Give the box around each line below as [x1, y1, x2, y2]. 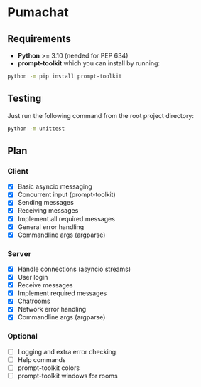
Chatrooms [17, 297, 51, 306]
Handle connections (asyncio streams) [17, 265, 131, 273]
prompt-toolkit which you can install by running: [17, 59, 161, 68]
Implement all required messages [17, 214, 116, 223]
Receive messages [17, 281, 73, 290]
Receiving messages [17, 206, 79, 215]
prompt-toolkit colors [17, 364, 80, 372]
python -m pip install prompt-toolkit [7, 73, 122, 80]
